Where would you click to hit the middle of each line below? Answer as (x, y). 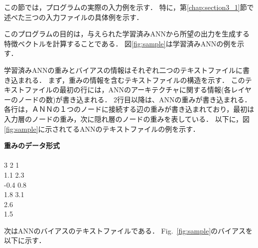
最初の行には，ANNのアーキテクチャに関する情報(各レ (149, 90)
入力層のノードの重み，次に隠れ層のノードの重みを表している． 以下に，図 (127, 119)
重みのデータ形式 (32, 145)
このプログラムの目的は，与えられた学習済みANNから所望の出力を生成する (127, 34)
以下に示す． (25, 240)
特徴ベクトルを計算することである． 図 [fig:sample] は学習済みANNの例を (121, 43)
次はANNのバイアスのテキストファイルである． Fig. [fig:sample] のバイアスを (129, 230)
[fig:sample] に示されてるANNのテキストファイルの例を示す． (102, 128)
